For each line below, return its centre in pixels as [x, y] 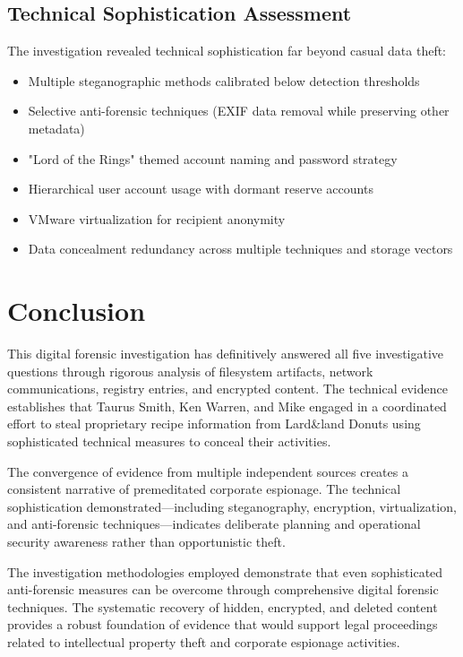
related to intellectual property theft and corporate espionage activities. [204, 641]
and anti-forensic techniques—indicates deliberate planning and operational [214, 524]
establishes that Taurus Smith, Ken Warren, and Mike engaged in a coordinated [227, 406]
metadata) [56, 128]
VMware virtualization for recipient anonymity [157, 218]
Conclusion [77, 311]
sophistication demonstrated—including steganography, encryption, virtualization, [232, 506]
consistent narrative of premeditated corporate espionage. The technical [204, 489]
